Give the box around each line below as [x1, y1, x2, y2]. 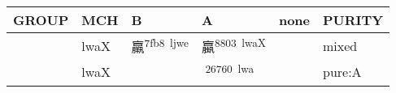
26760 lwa [205, 61, 255, 77]
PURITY [323, 11, 384, 29]
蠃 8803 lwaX [201, 35, 266, 57]
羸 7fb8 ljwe [131, 35, 189, 57]
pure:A [323, 61, 362, 81]
